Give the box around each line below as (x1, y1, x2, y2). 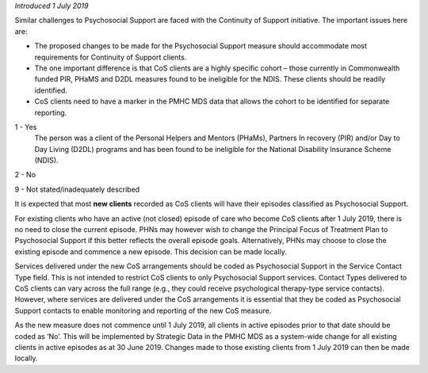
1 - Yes (14, 122, 37, 131)
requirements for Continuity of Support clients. (34, 52, 187, 62)
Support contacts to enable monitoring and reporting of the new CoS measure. (14, 306, 272, 315)
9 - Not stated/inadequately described (14, 185, 140, 194)
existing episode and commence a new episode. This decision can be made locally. (14, 246, 287, 257)
